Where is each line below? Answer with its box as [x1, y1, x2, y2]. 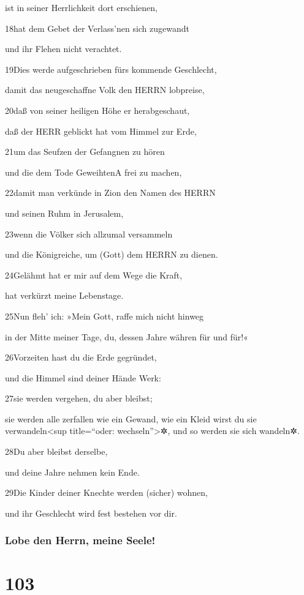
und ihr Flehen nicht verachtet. [5, 42, 122, 55]
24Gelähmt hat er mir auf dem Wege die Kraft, [5, 268, 183, 281]
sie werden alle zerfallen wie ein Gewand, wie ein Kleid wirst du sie [5, 412, 257, 425]
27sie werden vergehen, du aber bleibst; [5, 392, 153, 405]
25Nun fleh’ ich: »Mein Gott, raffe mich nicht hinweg [5, 309, 204, 322]
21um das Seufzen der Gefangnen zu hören [5, 145, 165, 158]
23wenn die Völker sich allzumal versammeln [5, 227, 173, 240]
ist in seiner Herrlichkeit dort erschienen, [5, 1, 158, 13]
